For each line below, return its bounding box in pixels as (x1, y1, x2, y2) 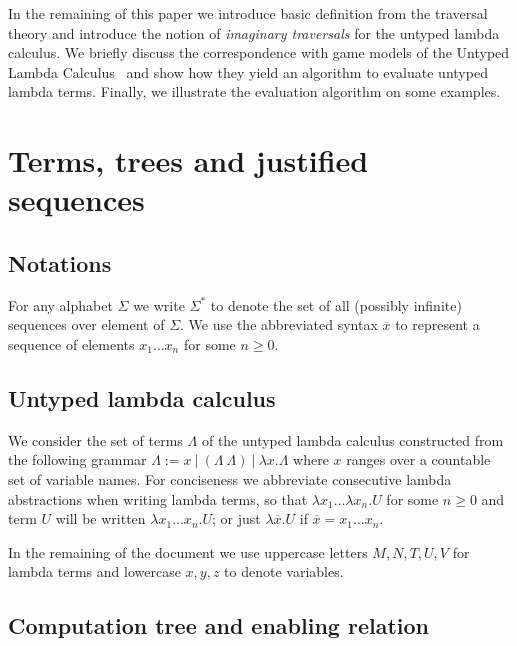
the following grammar (8, 449, 147, 470)
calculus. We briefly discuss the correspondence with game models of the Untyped (8, 42, 510, 63)
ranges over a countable (346, 449, 491, 470)
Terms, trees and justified (8, 140, 369, 181)
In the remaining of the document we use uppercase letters (8, 541, 368, 562)
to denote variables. (224, 561, 344, 582)
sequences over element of (8, 314, 165, 335)
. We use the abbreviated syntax (180, 314, 378, 335)
